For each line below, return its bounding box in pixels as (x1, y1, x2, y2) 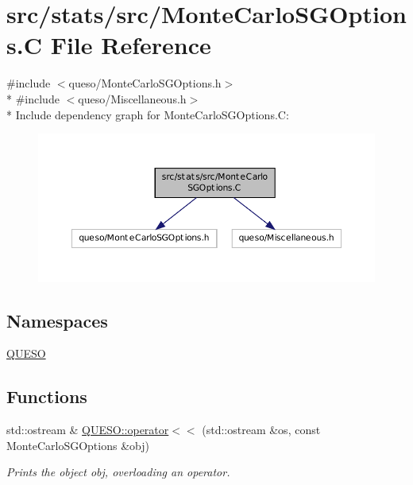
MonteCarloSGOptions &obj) (6, 436, 149, 453)
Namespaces (6, 308, 108, 332)
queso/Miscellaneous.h (78, 90, 187, 107)
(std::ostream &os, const (202, 421, 321, 438)
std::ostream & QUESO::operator (6, 421, 169, 438)
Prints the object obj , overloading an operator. (6, 464, 230, 480)
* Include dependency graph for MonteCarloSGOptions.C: (6, 106, 289, 122)
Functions (6, 384, 87, 409)
